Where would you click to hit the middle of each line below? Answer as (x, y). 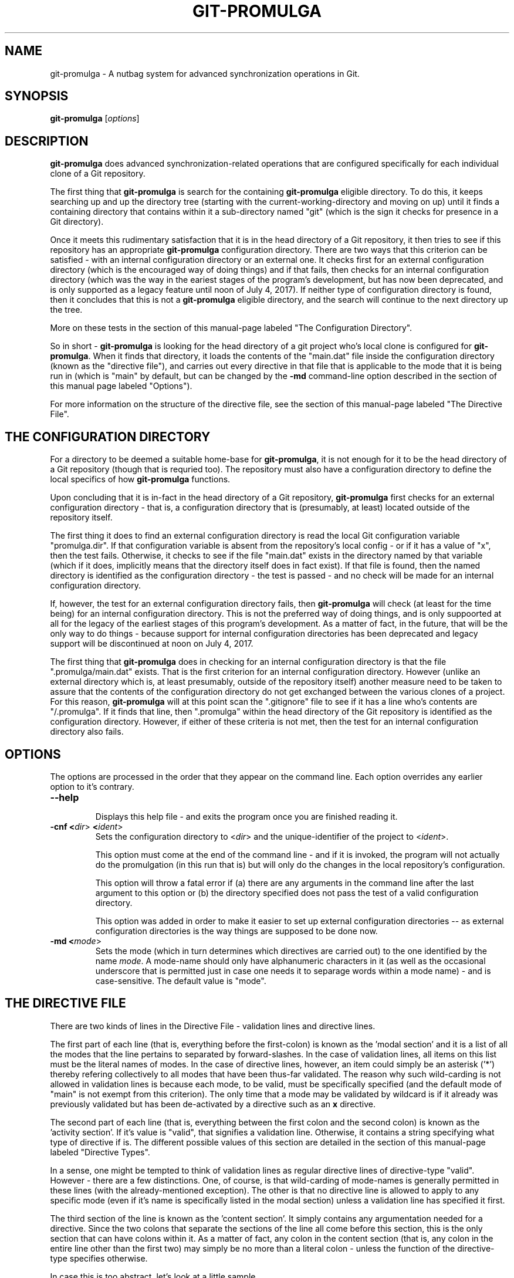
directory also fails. (87, 732)
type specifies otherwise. (99, 1258)
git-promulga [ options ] (95, 119)
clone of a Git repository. (98, 174)
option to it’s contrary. (92, 786)
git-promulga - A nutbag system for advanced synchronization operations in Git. (205, 73)
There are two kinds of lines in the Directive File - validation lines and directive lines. (213, 1026)
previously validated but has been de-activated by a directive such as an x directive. (213, 1104)
